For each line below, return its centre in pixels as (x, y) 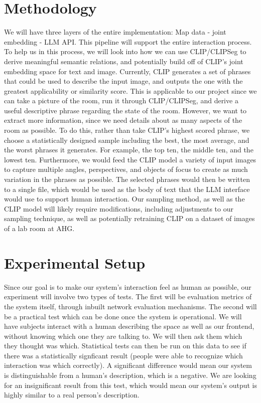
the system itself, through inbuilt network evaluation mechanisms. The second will (130, 306)
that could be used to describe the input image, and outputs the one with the (123, 81)
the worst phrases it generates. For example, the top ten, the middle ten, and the (129, 150)
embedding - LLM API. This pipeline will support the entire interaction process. (128, 41)
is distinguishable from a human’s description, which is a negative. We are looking (130, 375)
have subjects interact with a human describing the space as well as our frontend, (129, 326)
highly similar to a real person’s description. (72, 395)
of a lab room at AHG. (39, 228)
